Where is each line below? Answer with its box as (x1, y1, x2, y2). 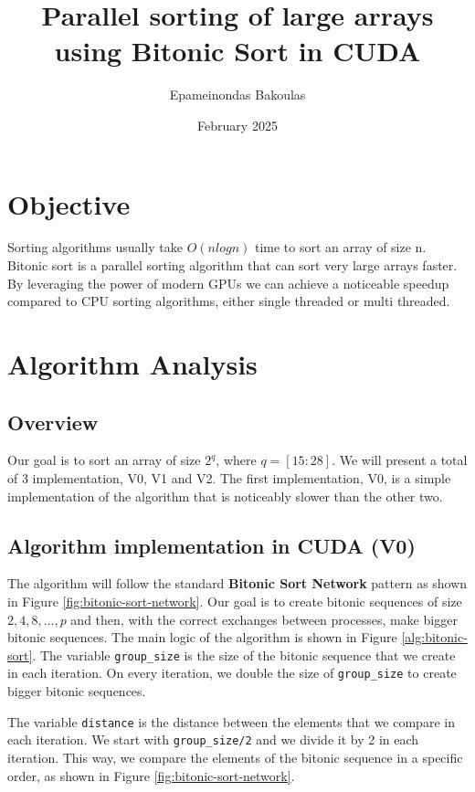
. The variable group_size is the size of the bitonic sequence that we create (32, 645, 456, 664)
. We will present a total (332, 450, 468, 470)
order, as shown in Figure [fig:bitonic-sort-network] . (7, 766, 295, 785)
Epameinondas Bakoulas (169, 85, 306, 104)
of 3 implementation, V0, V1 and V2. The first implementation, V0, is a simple (7, 468, 451, 487)
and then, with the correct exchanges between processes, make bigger (70, 609, 458, 628)
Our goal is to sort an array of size (7, 450, 201, 470)
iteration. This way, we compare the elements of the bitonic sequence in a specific (7, 747, 463, 766)
